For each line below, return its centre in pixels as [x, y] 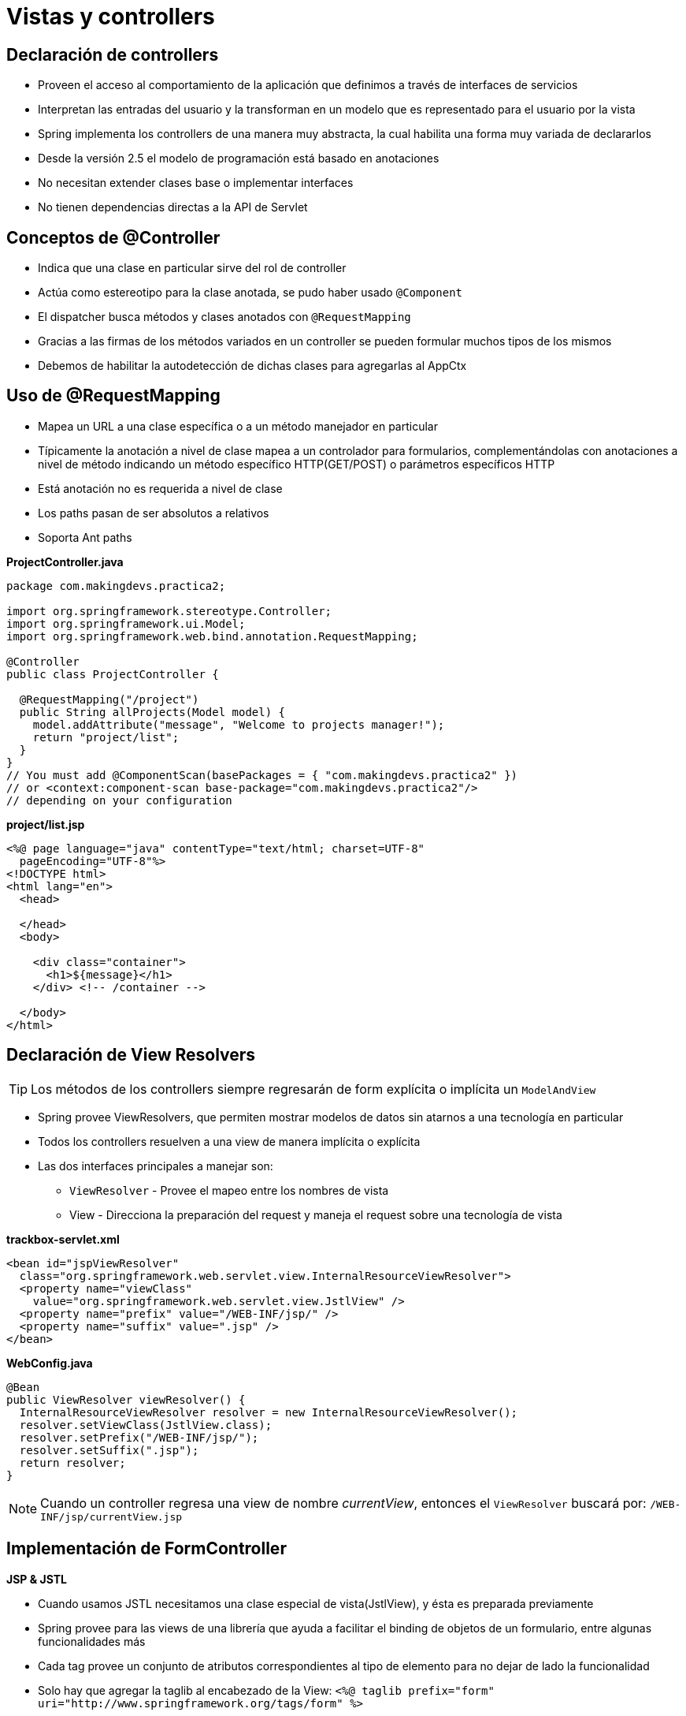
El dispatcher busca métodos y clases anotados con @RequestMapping [224, 317]
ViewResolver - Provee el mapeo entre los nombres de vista [229, 1190]
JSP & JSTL [37, 1579]
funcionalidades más [92, 1641]
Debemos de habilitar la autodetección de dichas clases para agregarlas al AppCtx [252, 366]
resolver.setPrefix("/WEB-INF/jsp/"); [139, 1437]
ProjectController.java [65, 561]
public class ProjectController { [113, 674]
